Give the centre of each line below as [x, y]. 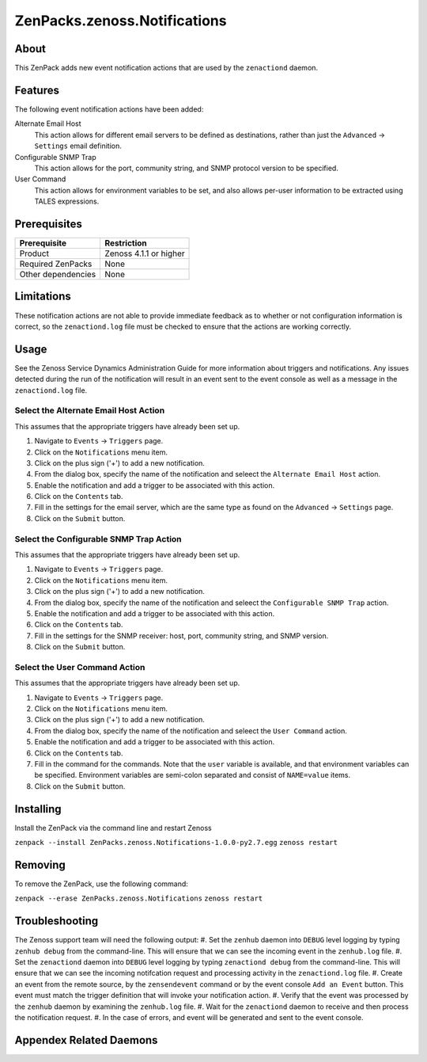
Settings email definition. [78, 146]
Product [34, 253]
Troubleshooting [57, 921]
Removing [40, 864]
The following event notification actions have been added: [109, 109]
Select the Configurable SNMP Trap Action [98, 539]
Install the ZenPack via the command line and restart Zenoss [113, 828]
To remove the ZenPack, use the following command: [102, 884]
